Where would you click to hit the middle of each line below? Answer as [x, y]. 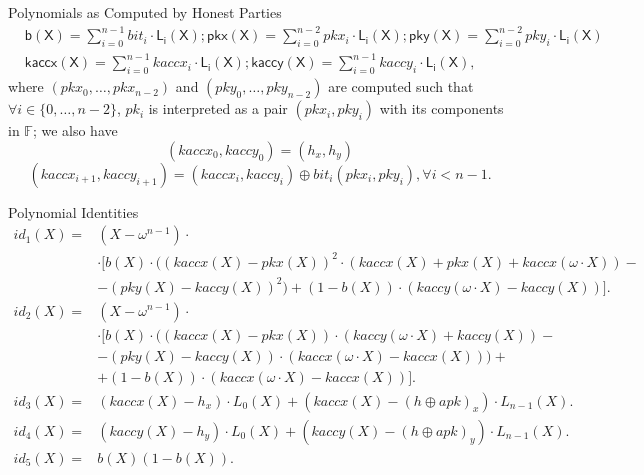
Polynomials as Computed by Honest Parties [145, 12]
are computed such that [401, 86]
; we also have [75, 130]
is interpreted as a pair [218, 108]
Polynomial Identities [73, 211]
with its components [441, 108]
